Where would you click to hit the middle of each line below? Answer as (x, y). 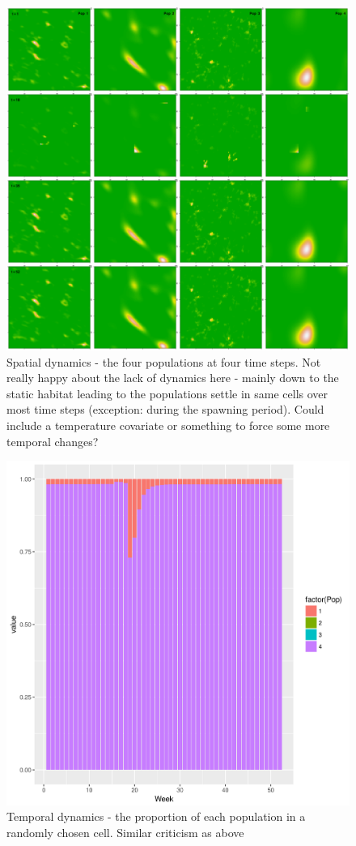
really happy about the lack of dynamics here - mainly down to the (173, 378)
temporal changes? (53, 441)
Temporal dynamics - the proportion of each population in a (156, 816)
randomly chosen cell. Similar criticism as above (125, 832)
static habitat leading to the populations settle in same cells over (167, 393)
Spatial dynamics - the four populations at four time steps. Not (164, 361)
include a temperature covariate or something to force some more (168, 425)
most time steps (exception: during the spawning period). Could (165, 409)
